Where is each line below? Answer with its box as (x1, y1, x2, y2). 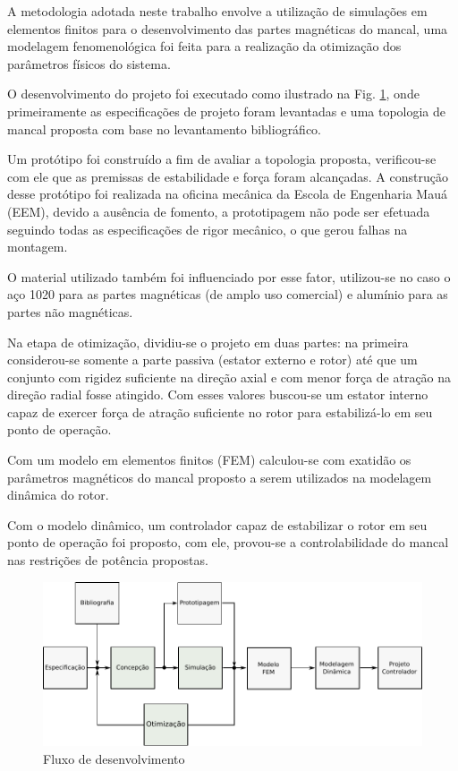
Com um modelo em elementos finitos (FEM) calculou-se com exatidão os (7, 450, 411, 469)
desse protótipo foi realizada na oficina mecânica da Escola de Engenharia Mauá (7, 184, 447, 203)
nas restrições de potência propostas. (7, 551, 208, 570)
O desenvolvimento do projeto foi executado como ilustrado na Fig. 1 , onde (7, 84, 420, 103)
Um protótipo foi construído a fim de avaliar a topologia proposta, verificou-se (7, 150, 437, 168)
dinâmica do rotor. (7, 485, 109, 504)
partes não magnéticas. (7, 302, 133, 321)
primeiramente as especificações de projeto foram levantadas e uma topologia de (7, 101, 446, 120)
